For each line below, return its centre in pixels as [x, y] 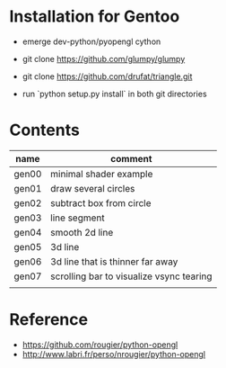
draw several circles [93, 188]
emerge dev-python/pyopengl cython [91, 41]
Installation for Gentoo [95, 17]
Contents [45, 130]
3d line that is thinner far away [114, 261]
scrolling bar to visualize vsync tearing [131, 276]
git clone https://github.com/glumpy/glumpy [104, 58]
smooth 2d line [82, 232]
